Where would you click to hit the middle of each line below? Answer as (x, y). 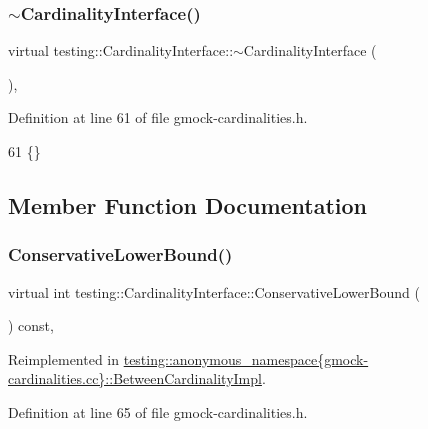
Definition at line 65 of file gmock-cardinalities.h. (158, 411)
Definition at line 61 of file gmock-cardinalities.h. (158, 117)
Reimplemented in (64, 358)
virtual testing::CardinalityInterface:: (121, 50)
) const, (31, 325)
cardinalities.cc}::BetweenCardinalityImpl (135, 378)
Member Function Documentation (188, 204)
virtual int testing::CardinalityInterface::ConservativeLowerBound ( (214, 291)
